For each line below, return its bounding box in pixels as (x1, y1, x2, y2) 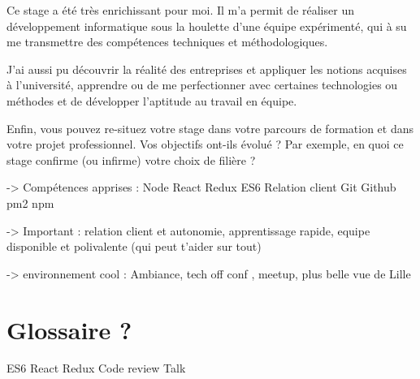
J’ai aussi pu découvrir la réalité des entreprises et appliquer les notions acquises (6, 60, 407, 77)
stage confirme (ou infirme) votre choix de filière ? (6, 151, 256, 168)
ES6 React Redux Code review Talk (6, 360, 186, 377)
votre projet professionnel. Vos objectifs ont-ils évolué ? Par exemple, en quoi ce (6, 136, 404, 153)
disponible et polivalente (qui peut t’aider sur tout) (6, 238, 262, 255)
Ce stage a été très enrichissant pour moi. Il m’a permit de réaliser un (6, 2, 354, 18)
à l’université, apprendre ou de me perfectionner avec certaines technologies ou (6, 76, 398, 93)
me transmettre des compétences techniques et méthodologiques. (6, 33, 328, 50)
